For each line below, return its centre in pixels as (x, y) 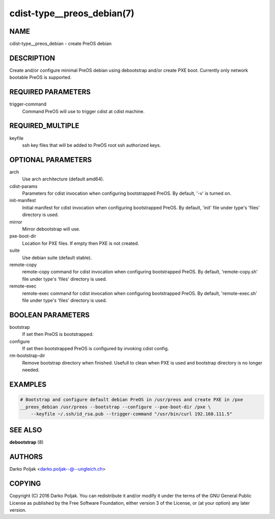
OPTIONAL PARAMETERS (51, 160)
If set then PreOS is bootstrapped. (58, 334)
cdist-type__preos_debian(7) (72, 13)
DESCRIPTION (32, 58)
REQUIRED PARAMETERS (50, 92)
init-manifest (23, 200)
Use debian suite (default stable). (57, 257)
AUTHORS (26, 457)
